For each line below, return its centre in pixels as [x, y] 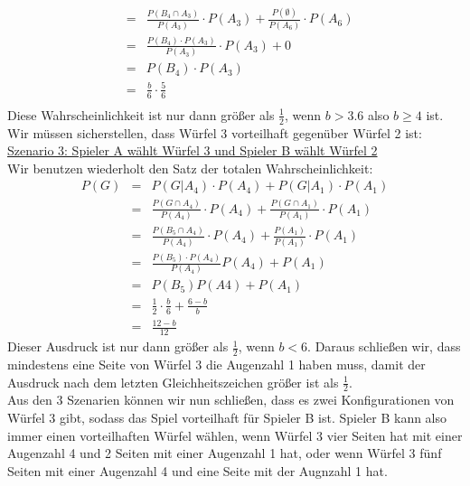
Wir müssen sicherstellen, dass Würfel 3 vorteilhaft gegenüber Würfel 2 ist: [215, 132]
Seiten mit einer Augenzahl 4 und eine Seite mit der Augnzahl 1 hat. [197, 470]
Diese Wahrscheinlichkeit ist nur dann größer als [141, 114]
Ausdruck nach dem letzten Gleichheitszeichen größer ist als [173, 382]
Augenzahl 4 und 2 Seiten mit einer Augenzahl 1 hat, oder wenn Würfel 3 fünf [225, 453]
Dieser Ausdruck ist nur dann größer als [118, 346]
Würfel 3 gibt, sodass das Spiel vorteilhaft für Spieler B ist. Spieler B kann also [227, 417]
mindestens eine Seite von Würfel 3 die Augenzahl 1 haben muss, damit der [216, 364]
